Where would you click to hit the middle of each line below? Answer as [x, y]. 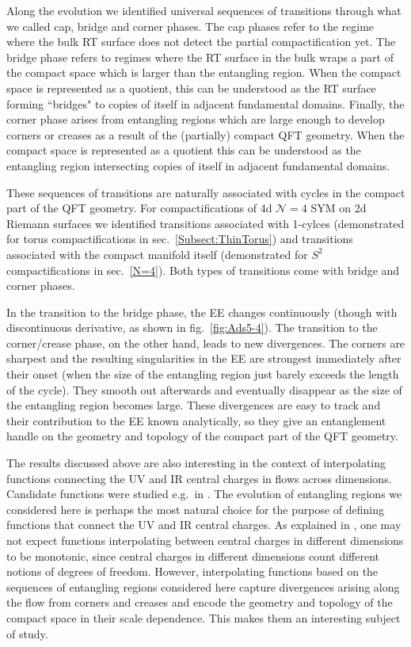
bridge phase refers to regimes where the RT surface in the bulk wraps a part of [200, 57]
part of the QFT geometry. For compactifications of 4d [139, 208]
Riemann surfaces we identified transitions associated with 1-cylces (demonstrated [205, 223]
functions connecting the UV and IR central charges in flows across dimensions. [199, 478]
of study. [27, 633]
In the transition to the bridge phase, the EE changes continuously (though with [202, 312]
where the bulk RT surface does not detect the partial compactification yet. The [201, 42]
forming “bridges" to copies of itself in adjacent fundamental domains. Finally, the [205, 103]
